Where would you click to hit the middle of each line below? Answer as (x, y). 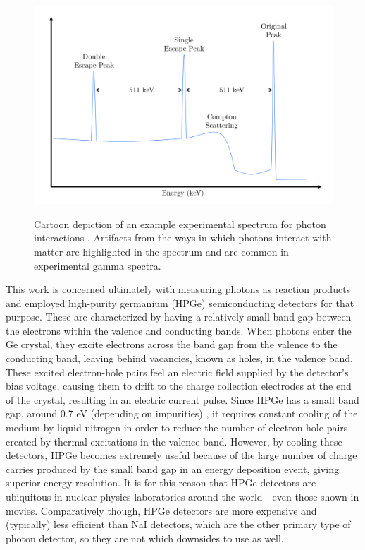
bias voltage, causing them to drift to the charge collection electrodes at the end (179, 386)
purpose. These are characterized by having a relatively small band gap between (179, 317)
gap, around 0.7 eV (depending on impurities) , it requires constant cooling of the (182, 413)
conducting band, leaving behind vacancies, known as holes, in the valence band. (179, 358)
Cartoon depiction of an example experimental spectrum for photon (180, 223)
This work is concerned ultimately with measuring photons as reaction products (178, 289)
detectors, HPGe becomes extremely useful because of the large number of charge (181, 455)
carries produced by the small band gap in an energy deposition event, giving (172, 468)
